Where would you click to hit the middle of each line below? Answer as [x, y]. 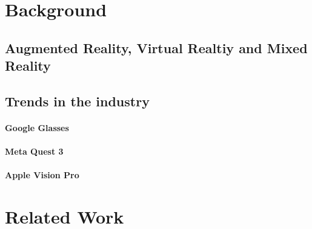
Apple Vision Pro [42, 175]
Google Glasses [37, 127]
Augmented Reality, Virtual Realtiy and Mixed [156, 47]
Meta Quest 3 [34, 151]
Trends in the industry [77, 101]
